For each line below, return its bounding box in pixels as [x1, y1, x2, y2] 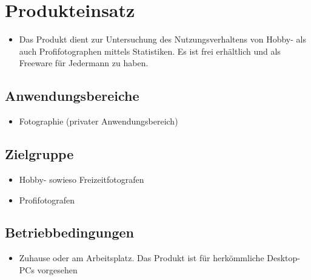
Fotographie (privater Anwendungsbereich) [19, 115, 178, 128]
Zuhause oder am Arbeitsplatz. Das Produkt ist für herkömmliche [19, 251, 264, 264]
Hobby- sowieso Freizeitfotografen [19, 172, 144, 185]
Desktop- [267, 251, 300, 264]
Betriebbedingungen [5, 223, 134, 242]
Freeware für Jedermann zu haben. [19, 56, 149, 69]
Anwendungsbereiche [5, 86, 139, 105]
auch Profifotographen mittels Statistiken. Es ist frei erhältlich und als [19, 44, 281, 57]
